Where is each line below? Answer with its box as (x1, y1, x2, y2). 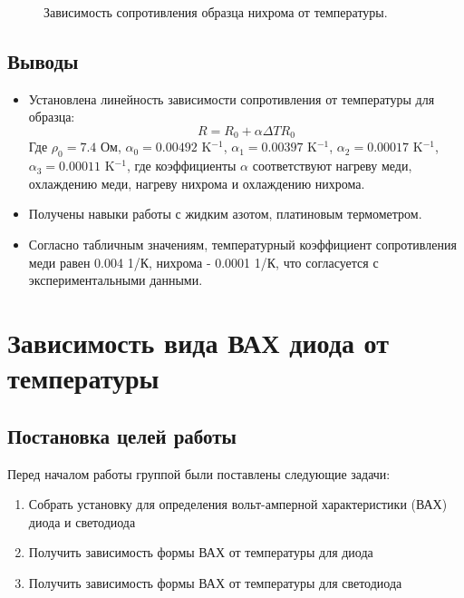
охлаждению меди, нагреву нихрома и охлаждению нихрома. (28, 173, 365, 192)
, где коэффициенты (126, 156, 237, 175)
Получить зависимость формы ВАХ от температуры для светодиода (28, 573, 402, 592)
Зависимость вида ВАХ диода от (7, 323, 389, 360)
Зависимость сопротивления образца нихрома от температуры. (43, 3, 388, 21)
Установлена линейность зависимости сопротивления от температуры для (28, 89, 435, 108)
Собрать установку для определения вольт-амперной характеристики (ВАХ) (28, 495, 448, 514)
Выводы (7, 46, 79, 74)
